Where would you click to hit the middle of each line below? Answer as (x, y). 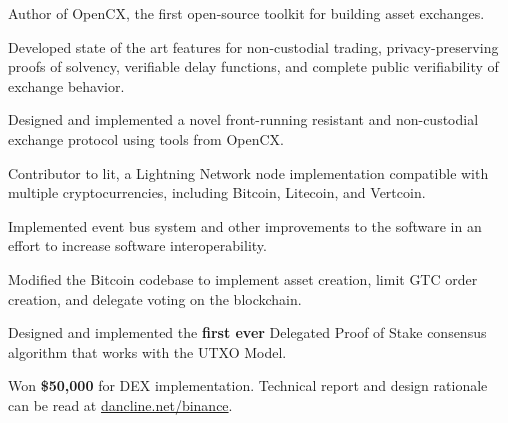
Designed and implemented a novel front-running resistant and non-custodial (243, 119)
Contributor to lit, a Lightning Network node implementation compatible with (248, 172)
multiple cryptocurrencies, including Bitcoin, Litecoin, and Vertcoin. (217, 192)
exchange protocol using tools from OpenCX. (146, 138)
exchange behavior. (66, 85)
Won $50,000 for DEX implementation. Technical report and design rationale (248, 385)
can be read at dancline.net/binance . (120, 404)
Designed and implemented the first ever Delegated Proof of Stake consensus (247, 332)
